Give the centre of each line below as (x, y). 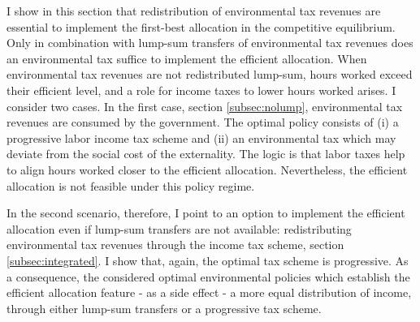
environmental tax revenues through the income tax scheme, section (175, 245)
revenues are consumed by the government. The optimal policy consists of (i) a (203, 122)
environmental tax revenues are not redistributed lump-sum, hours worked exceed (210, 74)
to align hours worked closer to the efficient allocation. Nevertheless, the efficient (207, 169)
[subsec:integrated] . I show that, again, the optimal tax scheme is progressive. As (208, 260)
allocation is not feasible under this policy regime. (131, 185)
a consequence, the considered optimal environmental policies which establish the (208, 276)
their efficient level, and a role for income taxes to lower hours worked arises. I (201, 90)
